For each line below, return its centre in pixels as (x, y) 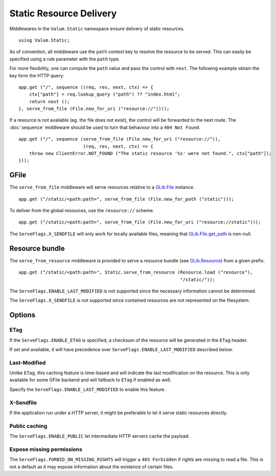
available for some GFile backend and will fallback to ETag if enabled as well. (90, 380)
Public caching (28, 426)
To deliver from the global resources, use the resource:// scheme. (82, 211)
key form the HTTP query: (37, 75)
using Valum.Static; (44, 40)
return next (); (49, 101)
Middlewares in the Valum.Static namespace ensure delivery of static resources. (97, 29)
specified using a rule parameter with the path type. (65, 59)
